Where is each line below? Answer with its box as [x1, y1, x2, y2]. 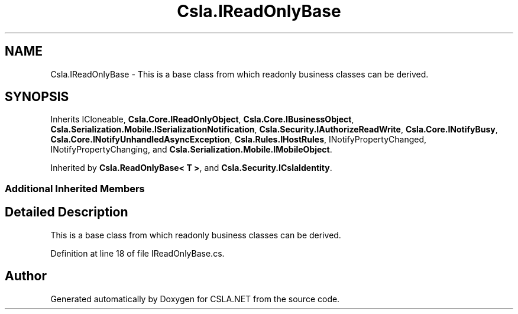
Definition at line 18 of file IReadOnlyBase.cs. [50, 248, 225, 258]
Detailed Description [5, 205, 128, 220]
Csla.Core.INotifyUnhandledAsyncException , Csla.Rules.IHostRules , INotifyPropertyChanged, [50, 134, 427, 145]
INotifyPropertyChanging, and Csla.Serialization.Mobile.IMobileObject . [50, 144, 332, 155]
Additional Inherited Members [5, 182, 145, 195]
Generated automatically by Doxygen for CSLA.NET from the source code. [50, 293, 340, 304]
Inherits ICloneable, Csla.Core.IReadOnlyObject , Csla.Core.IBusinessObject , [50, 114, 354, 125]
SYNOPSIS [5, 89, 69, 105]
